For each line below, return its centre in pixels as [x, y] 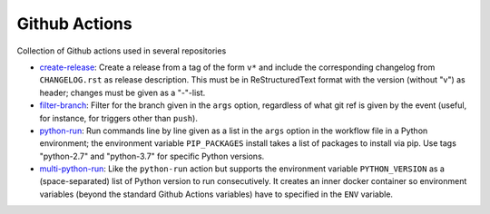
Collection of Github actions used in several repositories [122, 51]
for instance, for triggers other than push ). [119, 118]
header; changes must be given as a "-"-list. [122, 92]
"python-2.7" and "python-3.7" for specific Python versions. [152, 156]
